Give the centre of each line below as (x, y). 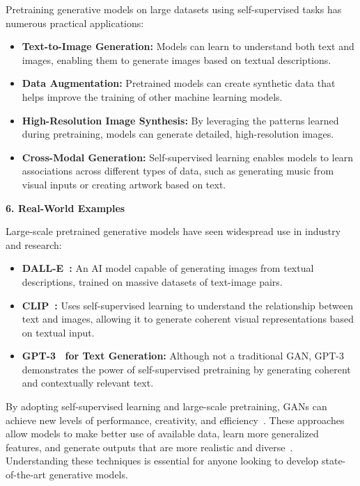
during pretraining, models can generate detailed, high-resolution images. (178, 134)
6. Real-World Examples (65, 208)
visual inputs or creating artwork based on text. (124, 184)
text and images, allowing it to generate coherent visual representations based (188, 319)
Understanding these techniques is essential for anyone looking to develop (162, 461)
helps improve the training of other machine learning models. (152, 96)
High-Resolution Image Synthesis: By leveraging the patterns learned (180, 120)
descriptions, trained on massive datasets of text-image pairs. (152, 281)
